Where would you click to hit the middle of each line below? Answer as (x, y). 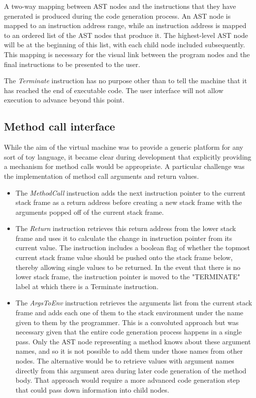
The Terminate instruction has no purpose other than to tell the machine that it (126, 81)
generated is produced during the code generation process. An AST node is (117, 16)
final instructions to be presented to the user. (72, 64)
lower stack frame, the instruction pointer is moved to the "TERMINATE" (128, 277)
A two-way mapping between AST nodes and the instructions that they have (120, 6)
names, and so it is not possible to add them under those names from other (129, 351)
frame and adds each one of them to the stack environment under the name (129, 313)
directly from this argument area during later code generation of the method (131, 370)
